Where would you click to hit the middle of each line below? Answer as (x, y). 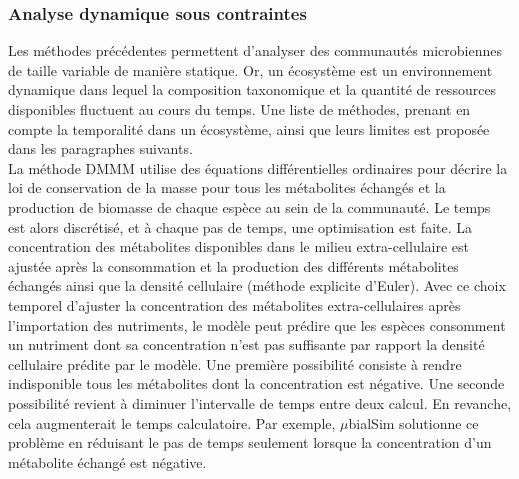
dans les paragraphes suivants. (100, 148)
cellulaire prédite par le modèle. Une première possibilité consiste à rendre (235, 363)
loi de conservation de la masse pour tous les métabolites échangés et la (227, 187)
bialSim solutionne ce (413, 422)
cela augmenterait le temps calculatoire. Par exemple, (172, 422)
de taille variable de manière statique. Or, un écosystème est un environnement (250, 69)
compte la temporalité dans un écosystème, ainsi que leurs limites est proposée (249, 128)
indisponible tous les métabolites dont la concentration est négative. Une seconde (256, 383)
